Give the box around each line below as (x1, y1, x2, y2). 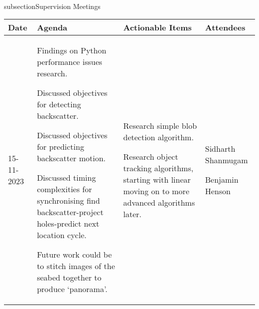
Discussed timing (37, 172, 96, 184)
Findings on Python (37, 44, 107, 56)
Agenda (37, 21, 68, 33)
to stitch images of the (37, 260, 115, 272)
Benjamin (205, 173, 239, 185)
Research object (123, 150, 178, 162)
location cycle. (37, 229, 87, 241)
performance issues (37, 56, 103, 68)
